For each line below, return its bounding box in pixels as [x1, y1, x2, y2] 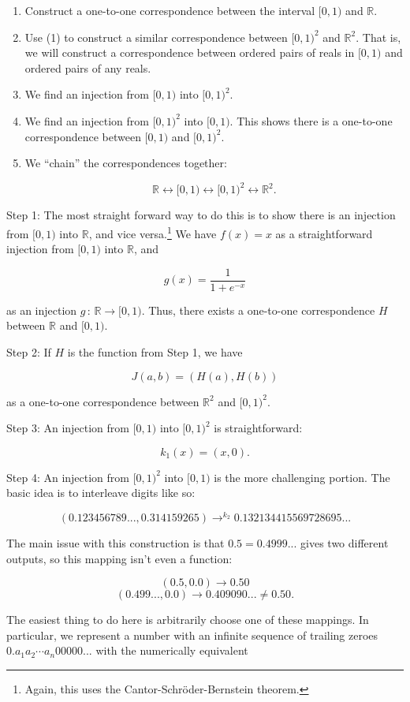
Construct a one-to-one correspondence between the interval [24, 2, 315, 18]
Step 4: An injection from [6, 469, 130, 485]
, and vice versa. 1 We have [88, 222, 217, 241]
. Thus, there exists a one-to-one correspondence [141, 301, 375, 318]
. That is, [356, 28, 401, 45]
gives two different [300, 534, 389, 551]
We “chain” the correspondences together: [24, 155, 227, 171]
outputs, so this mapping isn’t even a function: [6, 550, 233, 566]
